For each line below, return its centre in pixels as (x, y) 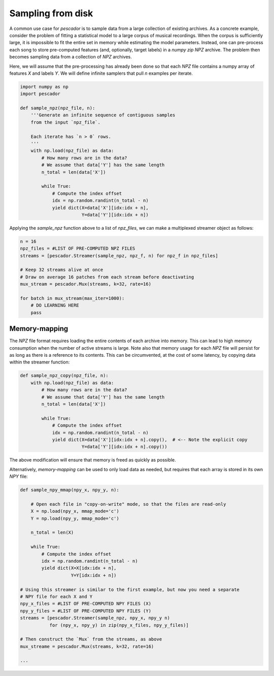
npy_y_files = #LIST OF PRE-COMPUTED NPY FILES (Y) (86, 611)
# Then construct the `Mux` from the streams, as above (91, 639)
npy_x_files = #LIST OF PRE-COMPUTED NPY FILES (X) (86, 604)
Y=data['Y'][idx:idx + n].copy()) (124, 447)
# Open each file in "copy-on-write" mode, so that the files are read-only (128, 504)
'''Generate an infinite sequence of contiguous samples (103, 115)
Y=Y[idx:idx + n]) (94, 575)
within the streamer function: (40, 362)
